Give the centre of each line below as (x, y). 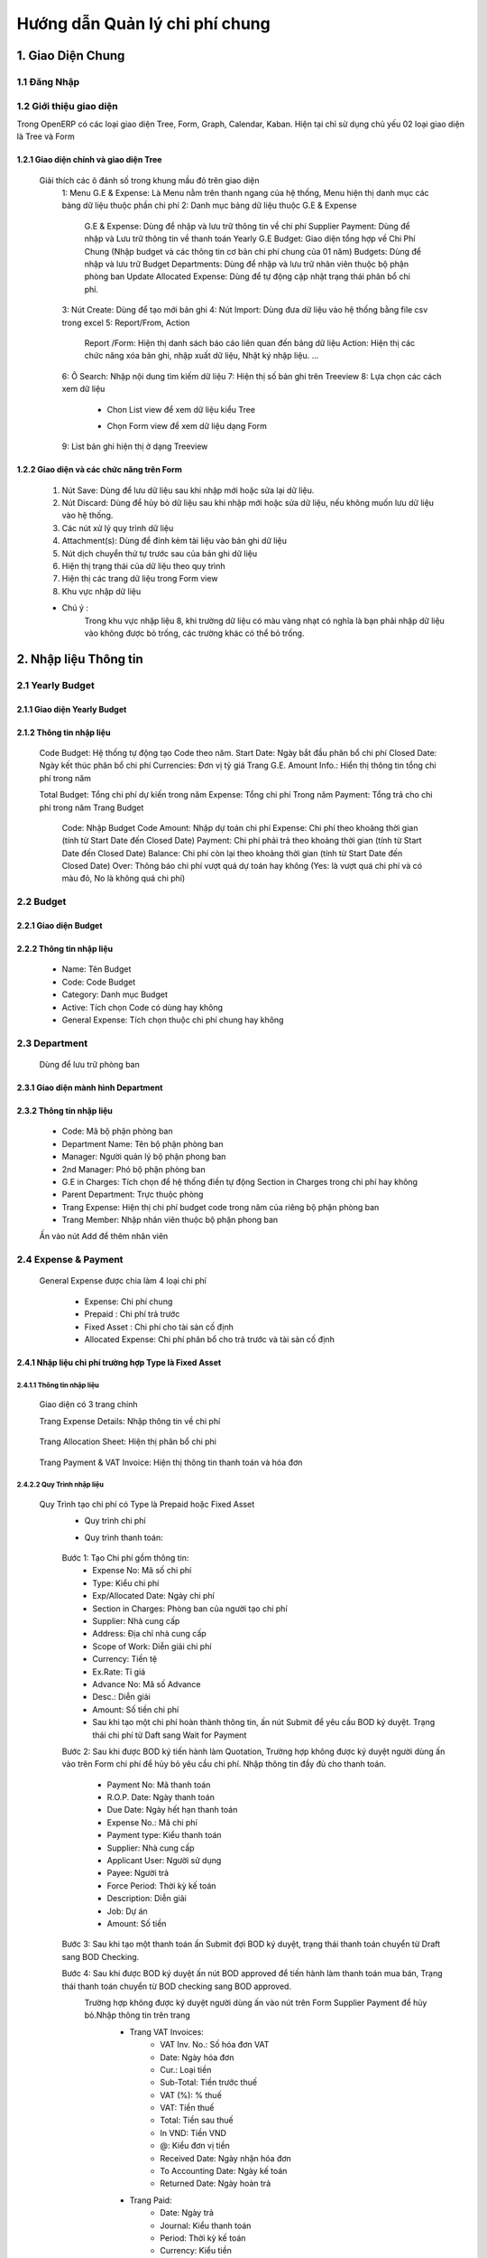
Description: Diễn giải (147, 1899)
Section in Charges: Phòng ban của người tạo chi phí (190, 1609)
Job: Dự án (127, 1911)
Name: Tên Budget (96, 969)
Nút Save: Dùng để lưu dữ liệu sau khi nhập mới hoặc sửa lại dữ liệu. (188, 490)
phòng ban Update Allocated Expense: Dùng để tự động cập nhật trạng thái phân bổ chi (247, 276)
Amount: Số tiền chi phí (136, 1709)
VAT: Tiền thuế (187, 2108)
